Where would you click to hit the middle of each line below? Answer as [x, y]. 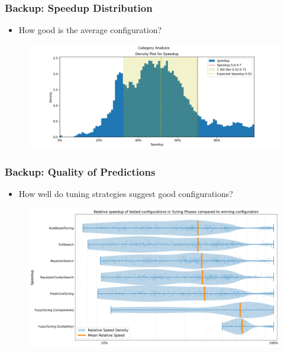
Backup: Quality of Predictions [80, 171]
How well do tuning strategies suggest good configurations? [126, 194]
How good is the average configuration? [90, 30]
